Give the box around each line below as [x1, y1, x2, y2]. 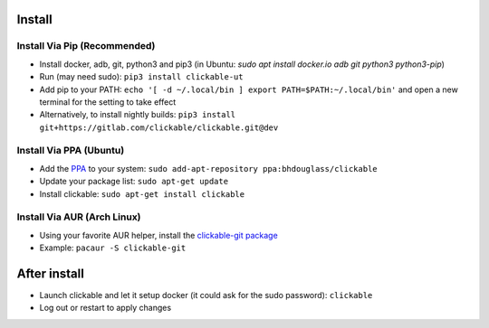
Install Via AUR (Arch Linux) [16, 211, 141, 223]
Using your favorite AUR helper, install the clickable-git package [39, 230, 278, 240]
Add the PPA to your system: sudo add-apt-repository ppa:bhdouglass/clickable [39, 163, 378, 173]
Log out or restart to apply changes [39, 303, 172, 314]
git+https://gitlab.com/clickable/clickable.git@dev [39, 122, 279, 133]
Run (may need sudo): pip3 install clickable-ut [39, 71, 244, 82]
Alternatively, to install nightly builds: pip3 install [39, 109, 236, 120]
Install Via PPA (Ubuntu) [16, 145, 125, 157]
